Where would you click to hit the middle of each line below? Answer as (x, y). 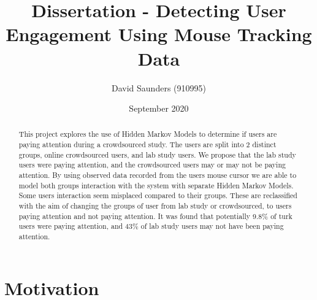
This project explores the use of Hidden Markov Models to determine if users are (148, 134)
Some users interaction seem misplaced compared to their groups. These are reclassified (158, 195)
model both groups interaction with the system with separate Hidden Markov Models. (156, 185)
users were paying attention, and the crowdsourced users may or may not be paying (152, 165)
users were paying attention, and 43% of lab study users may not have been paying (151, 226)
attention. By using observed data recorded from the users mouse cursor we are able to (158, 175)
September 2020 (159, 108)
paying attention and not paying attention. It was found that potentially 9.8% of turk (155, 216)
